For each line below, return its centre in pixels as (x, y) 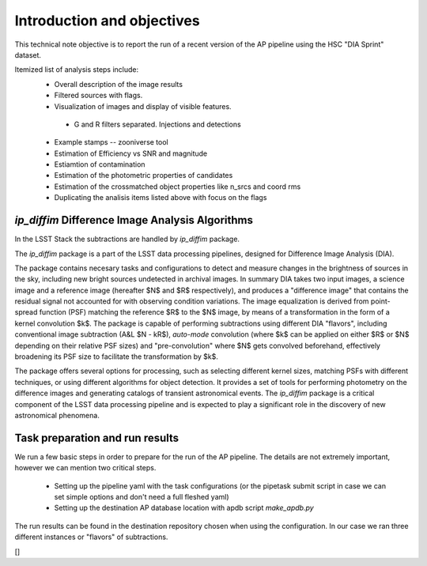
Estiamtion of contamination (100, 164)
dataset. (28, 55)
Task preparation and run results (97, 438)
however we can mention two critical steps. (85, 468)
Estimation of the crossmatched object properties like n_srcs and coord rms (178, 187)
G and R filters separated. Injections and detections (157, 124)
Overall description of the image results (119, 84)
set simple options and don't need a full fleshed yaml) (142, 497)
